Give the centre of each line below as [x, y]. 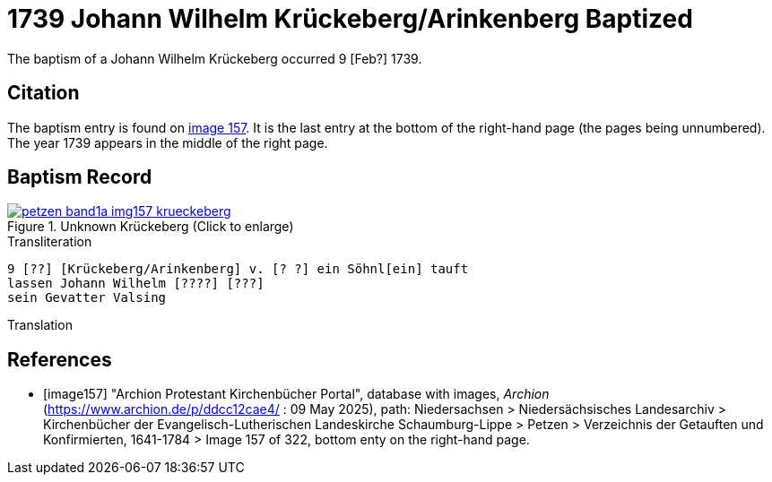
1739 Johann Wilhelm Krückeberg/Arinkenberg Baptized [350, 19]
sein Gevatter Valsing [87, 298]
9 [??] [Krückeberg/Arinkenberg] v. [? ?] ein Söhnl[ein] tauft [238, 269]
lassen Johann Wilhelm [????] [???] [136, 284]
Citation [43, 93]
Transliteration [50, 242]
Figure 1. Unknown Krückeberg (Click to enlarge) [151, 227]
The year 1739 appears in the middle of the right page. [168, 142]
